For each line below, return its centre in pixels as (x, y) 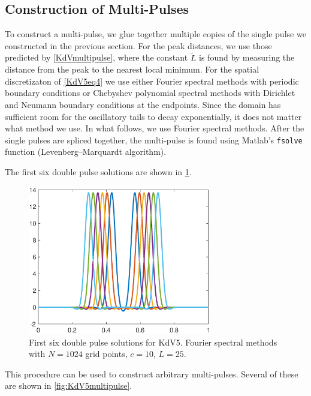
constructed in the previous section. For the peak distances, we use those (138, 45)
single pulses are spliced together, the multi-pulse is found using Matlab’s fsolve (154, 139)
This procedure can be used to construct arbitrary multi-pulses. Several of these (152, 373)
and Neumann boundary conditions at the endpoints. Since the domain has (143, 104)
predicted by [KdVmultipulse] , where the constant (96, 57)
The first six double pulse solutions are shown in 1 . (98, 172)
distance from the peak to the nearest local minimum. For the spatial (132, 69)
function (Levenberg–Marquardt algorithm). (86, 151)
